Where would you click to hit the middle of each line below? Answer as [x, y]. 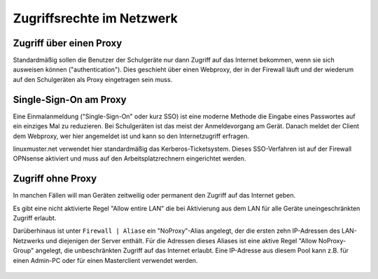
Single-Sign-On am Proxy [70, 99]
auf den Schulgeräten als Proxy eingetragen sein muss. [93, 79]
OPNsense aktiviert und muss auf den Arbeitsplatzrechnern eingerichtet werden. [129, 158]
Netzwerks [29, 240]
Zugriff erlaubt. [35, 218]
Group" [23, 251]
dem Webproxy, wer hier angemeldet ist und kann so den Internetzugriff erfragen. [131, 136]
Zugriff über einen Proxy [68, 43]
